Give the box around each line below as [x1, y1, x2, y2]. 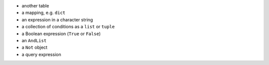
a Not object [21, 45, 48, 51]
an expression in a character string [21, 16, 93, 22]
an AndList [21, 37, 47, 43]
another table [21, 3, 49, 8]
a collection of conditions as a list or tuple [21, 24, 115, 30]
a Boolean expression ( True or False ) [21, 30, 101, 37]
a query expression [21, 51, 62, 57]
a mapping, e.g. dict [21, 10, 66, 16]
